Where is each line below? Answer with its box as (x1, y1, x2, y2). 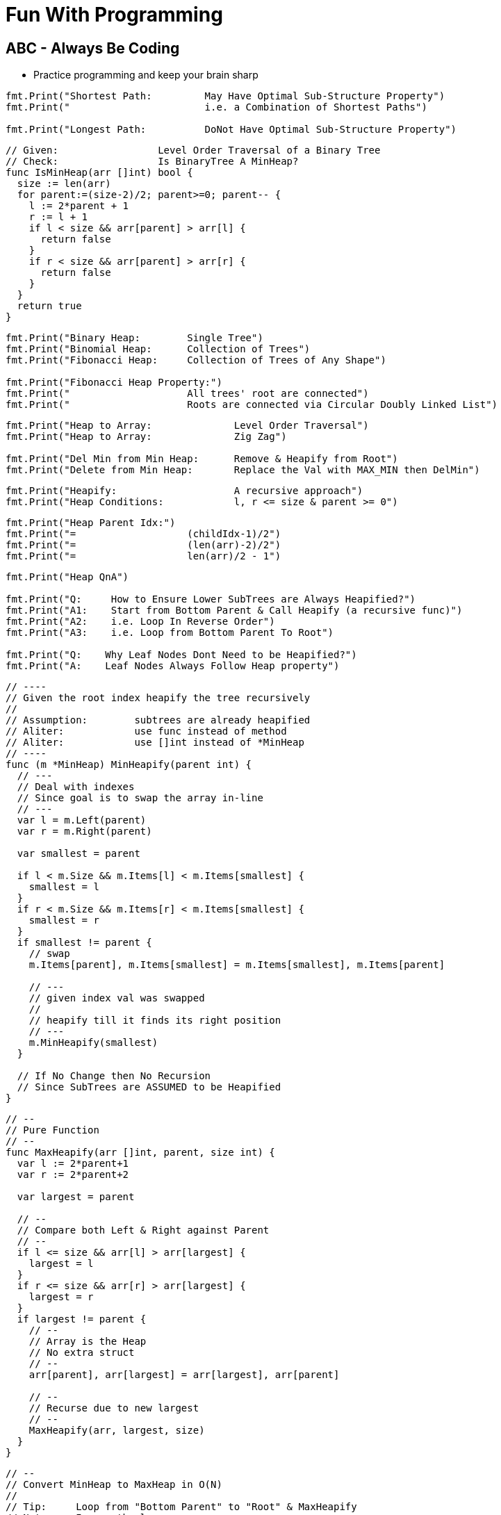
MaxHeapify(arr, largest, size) (28, 1425, 205, 1436)
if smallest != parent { (17, 937, 152, 949)
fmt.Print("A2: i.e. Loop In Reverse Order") (6, 616, 275, 628)
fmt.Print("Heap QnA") (6, 571, 129, 583)
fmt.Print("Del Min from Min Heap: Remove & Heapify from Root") (6, 453, 398, 465)
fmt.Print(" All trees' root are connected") (6, 388, 369, 400)
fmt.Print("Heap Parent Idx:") (6, 517, 176, 529)
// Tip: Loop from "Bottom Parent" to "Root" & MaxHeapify (6, 1501, 357, 1513)
